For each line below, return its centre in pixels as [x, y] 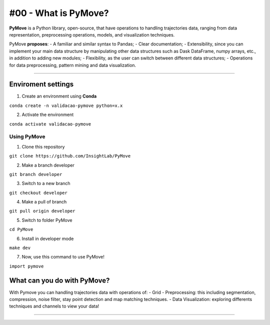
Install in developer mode [48, 238]
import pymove [26, 266]
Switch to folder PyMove [47, 220]
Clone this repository [43, 146]
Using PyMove [27, 136]
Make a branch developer [48, 165]
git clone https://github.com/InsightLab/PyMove [70, 156]
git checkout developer [38, 193]
